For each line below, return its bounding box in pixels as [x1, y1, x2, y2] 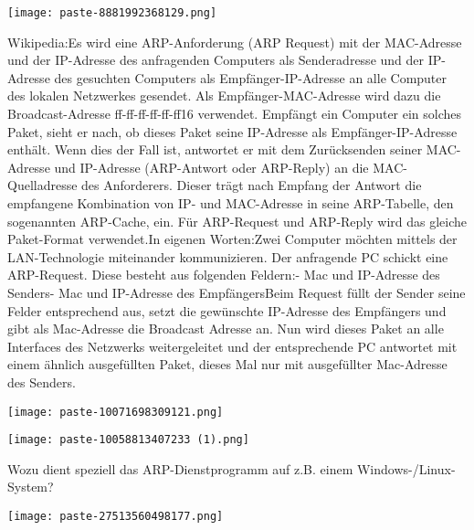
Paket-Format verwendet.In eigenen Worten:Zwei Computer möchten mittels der [7, 229, 458, 249]
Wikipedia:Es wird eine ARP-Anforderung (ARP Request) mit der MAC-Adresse [7, 32, 462, 51]
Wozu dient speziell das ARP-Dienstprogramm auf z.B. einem [7, 459, 353, 478]
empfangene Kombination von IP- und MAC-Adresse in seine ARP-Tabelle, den [7, 194, 454, 212]
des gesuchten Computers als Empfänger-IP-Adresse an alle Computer [54, 68, 448, 87]
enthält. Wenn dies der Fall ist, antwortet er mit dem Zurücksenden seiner [7, 140, 423, 159]
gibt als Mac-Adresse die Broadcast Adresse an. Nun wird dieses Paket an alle [7, 319, 444, 338]
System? [7, 477, 54, 496]
